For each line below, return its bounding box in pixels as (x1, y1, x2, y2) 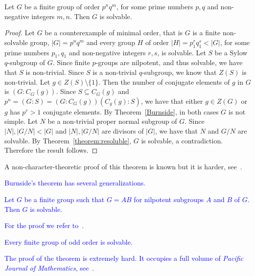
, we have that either (140, 95, 203, 106)
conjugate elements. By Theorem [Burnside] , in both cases (43, 106, 219, 116)
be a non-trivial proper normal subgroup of (47, 116, 177, 126)
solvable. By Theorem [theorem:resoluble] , (4, 135, 132, 145)
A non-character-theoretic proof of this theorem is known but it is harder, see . (4, 161, 242, 171)
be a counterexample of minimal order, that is (45, 27, 183, 38)
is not (228, 106, 246, 116)
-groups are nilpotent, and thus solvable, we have (95, 57, 243, 68)
